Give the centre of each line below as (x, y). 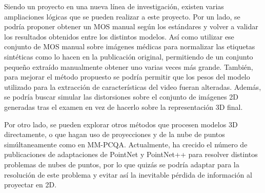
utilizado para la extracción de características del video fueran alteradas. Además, (133, 86)
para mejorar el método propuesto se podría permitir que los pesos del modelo (127, 77)
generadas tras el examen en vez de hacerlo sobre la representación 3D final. (124, 107)
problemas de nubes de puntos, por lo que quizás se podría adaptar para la (122, 164)
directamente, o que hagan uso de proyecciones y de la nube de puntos (115, 134)
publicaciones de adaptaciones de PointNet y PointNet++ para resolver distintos (131, 154)
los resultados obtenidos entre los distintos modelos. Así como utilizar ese (119, 36)
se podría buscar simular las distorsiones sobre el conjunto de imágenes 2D (121, 97)
